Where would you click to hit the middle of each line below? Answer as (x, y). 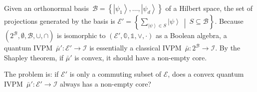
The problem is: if (31, 74)
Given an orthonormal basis (46, 8)
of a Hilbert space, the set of (209, 8)
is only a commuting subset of (116, 74)
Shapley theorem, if (34, 57)
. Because (229, 21)
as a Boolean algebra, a (191, 35)
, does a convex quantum (206, 74)
